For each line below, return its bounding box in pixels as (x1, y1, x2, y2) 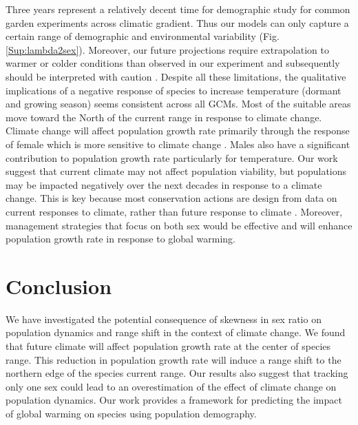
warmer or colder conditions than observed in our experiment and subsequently (6, 56, 340, 70)
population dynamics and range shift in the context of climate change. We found (6, 325, 346, 340)
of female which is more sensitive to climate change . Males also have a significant (6, 136, 350, 151)
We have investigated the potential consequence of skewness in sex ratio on (6, 311, 322, 326)
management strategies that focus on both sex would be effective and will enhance (6, 218, 352, 232)
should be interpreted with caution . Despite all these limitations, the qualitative (6, 69, 346, 83)
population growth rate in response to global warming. (6, 231, 236, 246)
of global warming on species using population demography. (6, 406, 257, 420)
